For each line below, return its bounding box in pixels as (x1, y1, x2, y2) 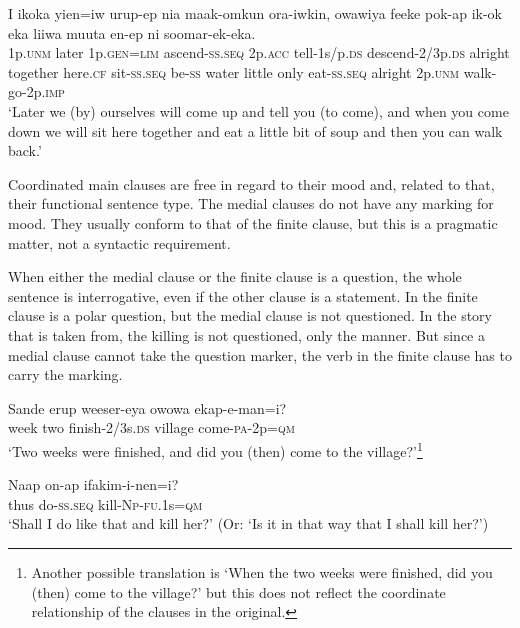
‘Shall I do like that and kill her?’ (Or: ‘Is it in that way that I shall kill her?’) (8, 513, 489, 534)
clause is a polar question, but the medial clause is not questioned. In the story (8, 305, 492, 326)
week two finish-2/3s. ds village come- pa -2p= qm (8, 417, 295, 438)
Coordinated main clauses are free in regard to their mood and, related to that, (8, 173, 495, 194)
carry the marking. (8, 364, 123, 385)
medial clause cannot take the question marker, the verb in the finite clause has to (8, 344, 512, 365)
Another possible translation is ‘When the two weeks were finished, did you (31, 561, 493, 582)
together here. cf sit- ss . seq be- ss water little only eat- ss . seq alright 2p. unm (8, 61, 460, 82)
